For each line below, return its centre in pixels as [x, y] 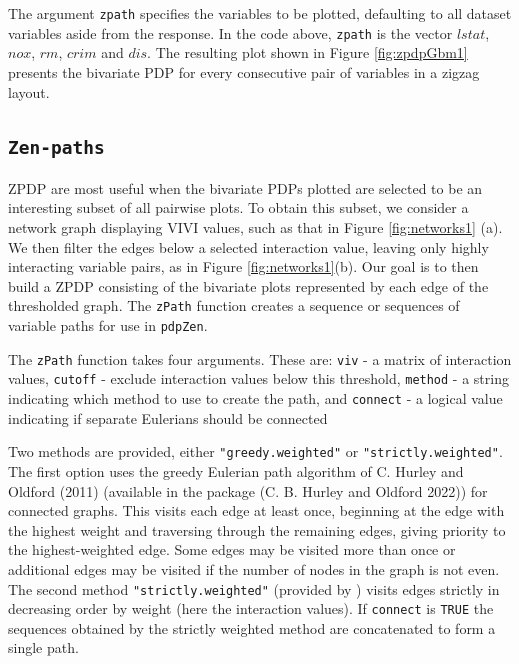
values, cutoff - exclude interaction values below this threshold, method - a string [258, 378]
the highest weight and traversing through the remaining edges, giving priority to [257, 529]
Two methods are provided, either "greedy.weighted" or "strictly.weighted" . [255, 451]
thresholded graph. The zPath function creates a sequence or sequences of [234, 305]
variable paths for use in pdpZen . [108, 325]
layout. [29, 91]
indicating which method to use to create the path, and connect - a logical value [255, 398]
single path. [43, 647]
